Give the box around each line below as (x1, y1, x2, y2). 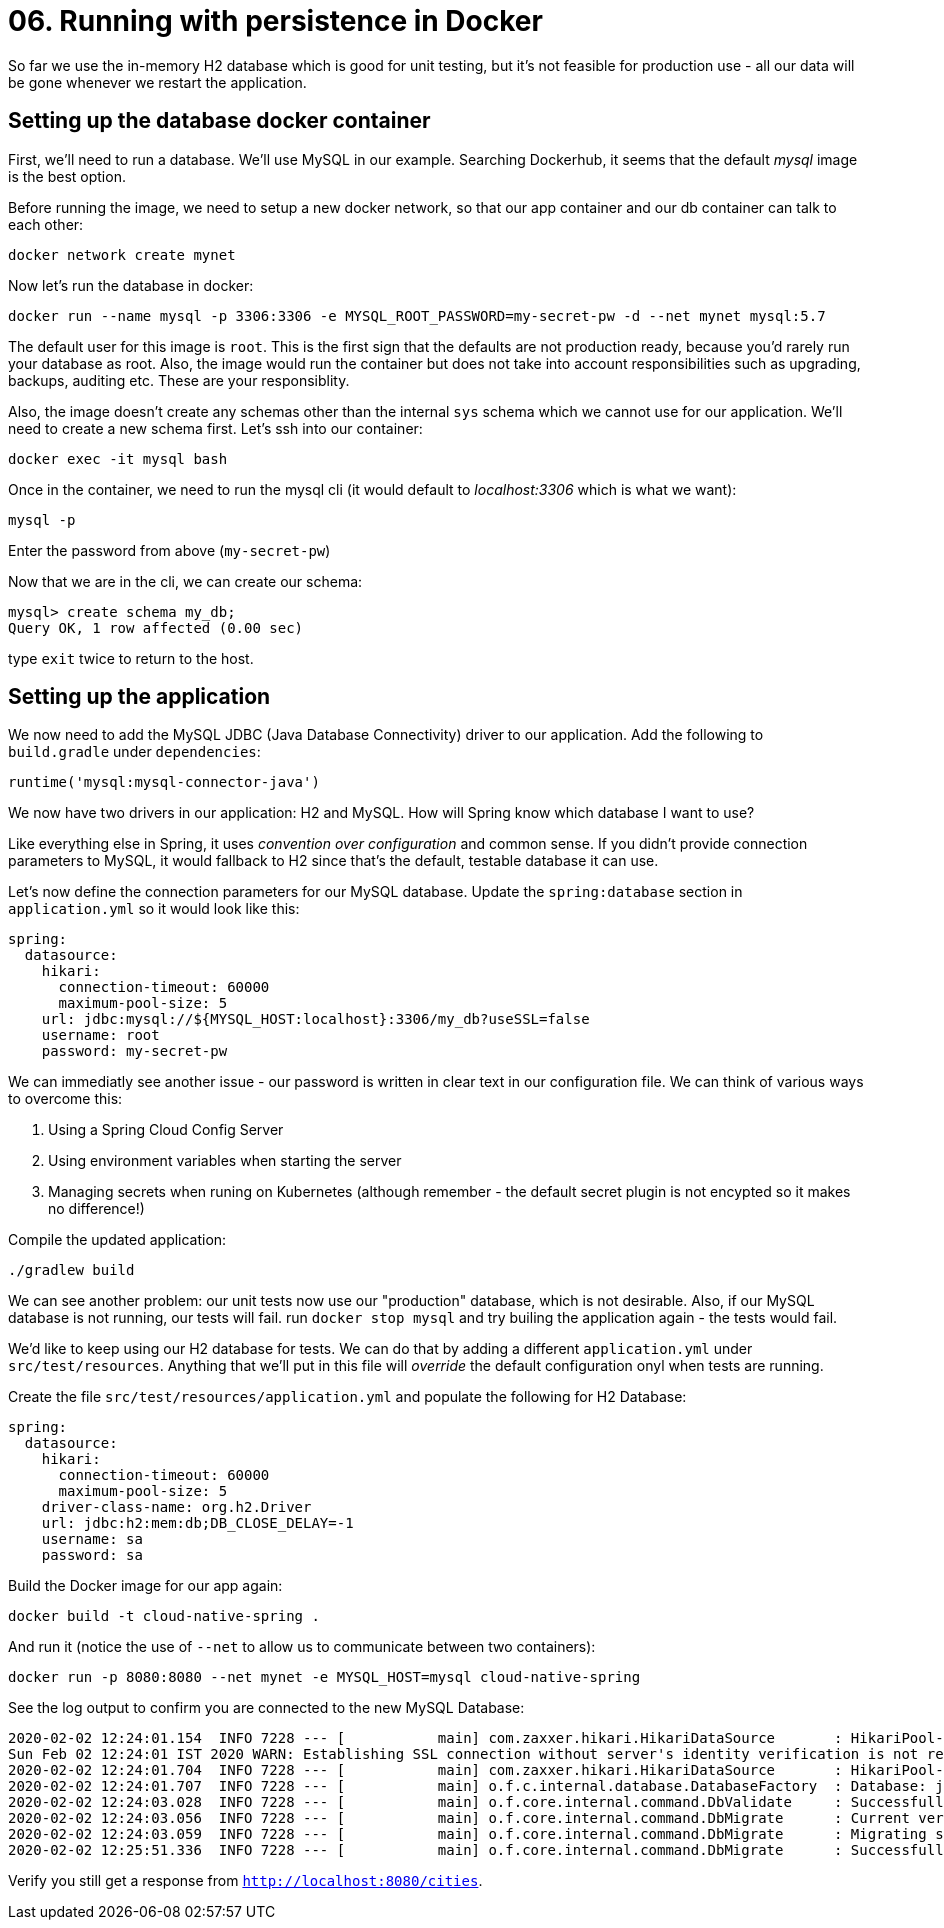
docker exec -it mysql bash (8, 450, 228, 467)
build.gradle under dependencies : (8, 743, 261, 761)
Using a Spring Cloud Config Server (48, 1121, 284, 1139)
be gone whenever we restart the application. (8, 73, 307, 91)
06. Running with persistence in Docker (8, 4, 543, 38)
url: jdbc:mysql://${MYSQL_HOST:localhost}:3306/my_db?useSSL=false (41, 1011, 590, 1028)
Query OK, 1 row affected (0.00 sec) (8, 619, 304, 636)
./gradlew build (8, 1262, 135, 1279)
